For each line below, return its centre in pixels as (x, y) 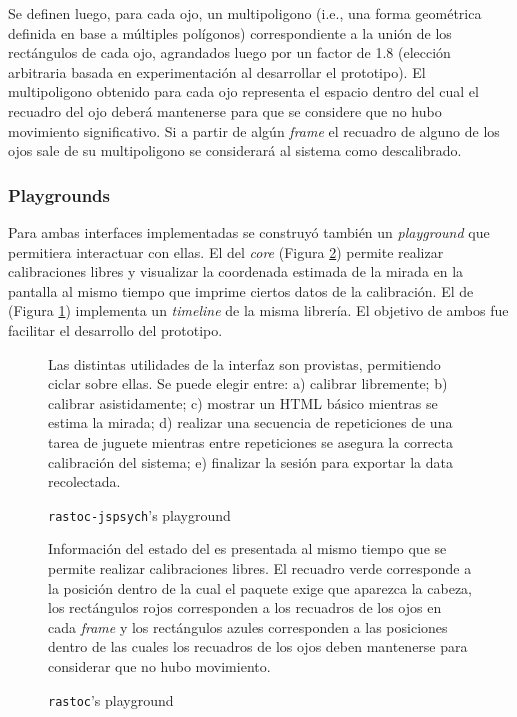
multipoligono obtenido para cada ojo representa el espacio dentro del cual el (243, 91)
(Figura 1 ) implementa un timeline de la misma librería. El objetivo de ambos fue (258, 310)
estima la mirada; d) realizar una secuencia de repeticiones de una (250, 422)
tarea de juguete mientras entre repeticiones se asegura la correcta (250, 441)
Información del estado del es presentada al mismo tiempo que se (247, 548)
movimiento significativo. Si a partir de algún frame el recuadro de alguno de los (254, 130)
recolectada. (84, 481)
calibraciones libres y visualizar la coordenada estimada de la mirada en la (236, 271)
